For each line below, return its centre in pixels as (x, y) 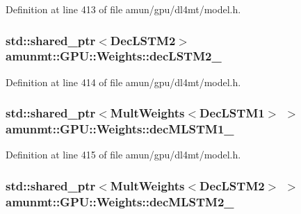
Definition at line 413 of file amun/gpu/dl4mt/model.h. (123, 9)
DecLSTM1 (232, 113)
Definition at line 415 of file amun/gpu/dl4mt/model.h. (123, 155)
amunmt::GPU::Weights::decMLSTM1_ (120, 129)
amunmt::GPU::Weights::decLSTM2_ (114, 56)
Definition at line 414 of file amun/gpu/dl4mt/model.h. (123, 82)
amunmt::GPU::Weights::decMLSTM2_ (120, 201)
